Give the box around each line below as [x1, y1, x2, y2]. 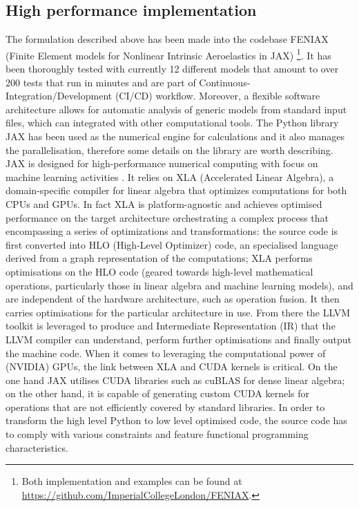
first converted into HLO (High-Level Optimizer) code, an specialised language [6, 237, 338, 251]
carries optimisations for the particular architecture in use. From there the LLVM [6, 305, 351, 319]
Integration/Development [6, 88, 113, 103]
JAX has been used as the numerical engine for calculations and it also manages [6, 129, 345, 144]
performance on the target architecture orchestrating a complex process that [6, 210, 329, 224]
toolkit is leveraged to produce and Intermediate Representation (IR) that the [6, 318, 336, 333]
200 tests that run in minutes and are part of [6, 75, 196, 89]
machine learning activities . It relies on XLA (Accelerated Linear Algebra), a [6, 169, 334, 184]
